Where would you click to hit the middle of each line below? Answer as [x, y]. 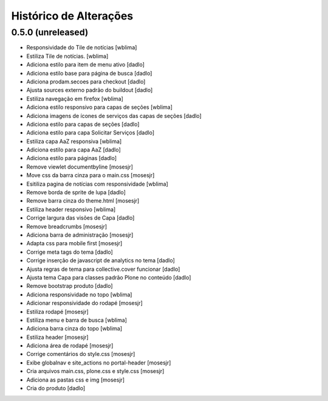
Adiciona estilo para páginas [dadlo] [72, 158]
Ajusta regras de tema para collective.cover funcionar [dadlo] [103, 269]
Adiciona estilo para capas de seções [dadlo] [83, 124]
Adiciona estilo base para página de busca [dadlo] [89, 73]
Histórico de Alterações [72, 16]
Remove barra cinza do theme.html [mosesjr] [83, 201]
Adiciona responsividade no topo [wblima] [79, 295]
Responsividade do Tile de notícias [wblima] [82, 47]
